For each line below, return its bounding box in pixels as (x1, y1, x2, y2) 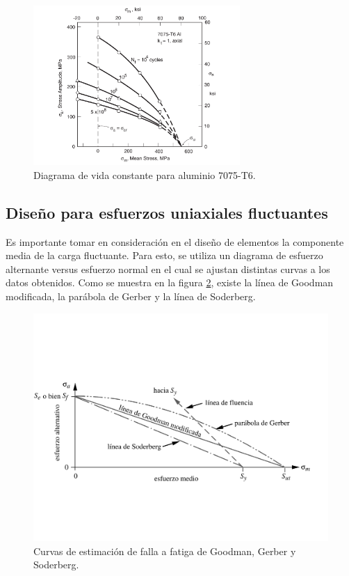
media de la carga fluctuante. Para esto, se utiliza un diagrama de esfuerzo (6, 248, 323, 263)
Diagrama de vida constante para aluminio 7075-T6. (33, 167, 256, 182)
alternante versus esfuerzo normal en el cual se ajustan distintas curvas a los (6, 261, 330, 276)
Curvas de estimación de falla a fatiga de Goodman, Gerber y (33, 543, 296, 558)
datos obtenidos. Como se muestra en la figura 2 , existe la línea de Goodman (6, 275, 334, 290)
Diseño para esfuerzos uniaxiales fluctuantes (6, 201, 328, 223)
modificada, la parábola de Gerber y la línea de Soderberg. (6, 289, 256, 304)
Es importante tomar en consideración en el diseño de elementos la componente (6, 234, 344, 249)
